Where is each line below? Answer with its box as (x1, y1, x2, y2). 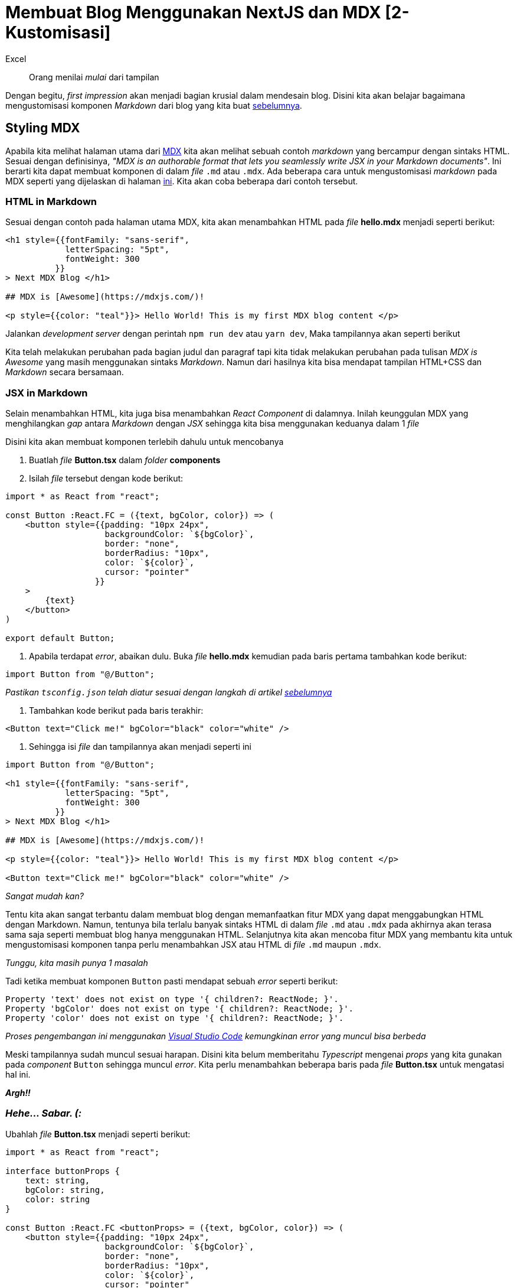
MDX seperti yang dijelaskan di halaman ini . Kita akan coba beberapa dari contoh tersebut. (5, 175, 358, 186)
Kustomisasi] (5, 22, 111, 43)
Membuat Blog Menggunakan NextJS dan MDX (5, 2, 381, 22)
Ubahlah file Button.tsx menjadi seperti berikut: (5, 1128, 191, 1139)
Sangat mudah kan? (5, 891, 84, 902)
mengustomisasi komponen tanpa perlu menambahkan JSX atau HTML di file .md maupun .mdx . (5, 939, 381, 950)
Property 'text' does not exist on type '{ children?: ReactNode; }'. (5, 994, 339, 1004)
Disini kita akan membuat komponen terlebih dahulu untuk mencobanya (5, 437, 284, 447)
